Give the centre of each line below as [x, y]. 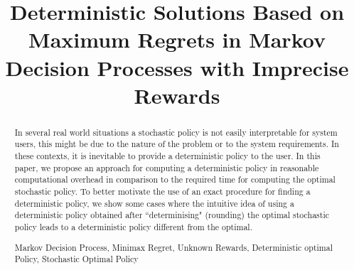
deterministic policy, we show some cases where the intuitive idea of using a [154, 203]
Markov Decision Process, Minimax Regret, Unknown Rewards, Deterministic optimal [174, 247]
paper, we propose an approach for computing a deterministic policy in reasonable [167, 167]
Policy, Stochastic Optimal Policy [76, 259]
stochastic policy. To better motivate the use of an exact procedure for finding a [162, 191]
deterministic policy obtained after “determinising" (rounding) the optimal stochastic [172, 215]
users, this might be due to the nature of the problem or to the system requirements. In [177, 144]
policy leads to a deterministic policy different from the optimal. [133, 226]
